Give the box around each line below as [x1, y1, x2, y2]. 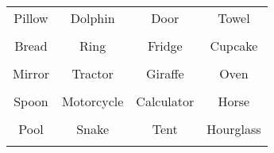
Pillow [14, 9, 48, 27]
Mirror [13, 64, 49, 82]
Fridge [147, 36, 183, 55]
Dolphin [70, 9, 115, 27]
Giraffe [145, 64, 184, 82]
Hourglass [206, 120, 261, 138]
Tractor [71, 64, 114, 82]
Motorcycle [61, 92, 124, 110]
